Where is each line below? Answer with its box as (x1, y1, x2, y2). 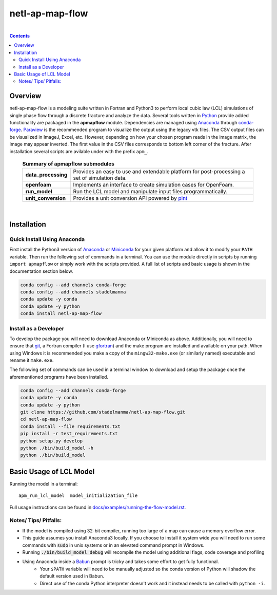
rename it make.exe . (9, 357, 54, 363)
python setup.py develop (20, 438, 83, 444)
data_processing (25, 171, 68, 178)
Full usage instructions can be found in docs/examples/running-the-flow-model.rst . (9, 504, 186, 510)
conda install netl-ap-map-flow (20, 311, 102, 317)
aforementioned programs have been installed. (9, 374, 109, 380)
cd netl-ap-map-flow (20, 416, 72, 422)
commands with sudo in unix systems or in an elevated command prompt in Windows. (22, 542, 205, 548)
